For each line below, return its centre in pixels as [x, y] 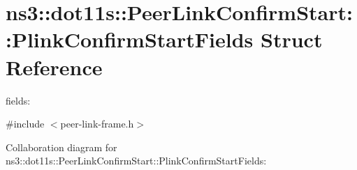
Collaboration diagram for [61, 147]
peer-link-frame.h [97, 124]
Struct [292, 39]
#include [25, 124]
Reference [54, 67]
